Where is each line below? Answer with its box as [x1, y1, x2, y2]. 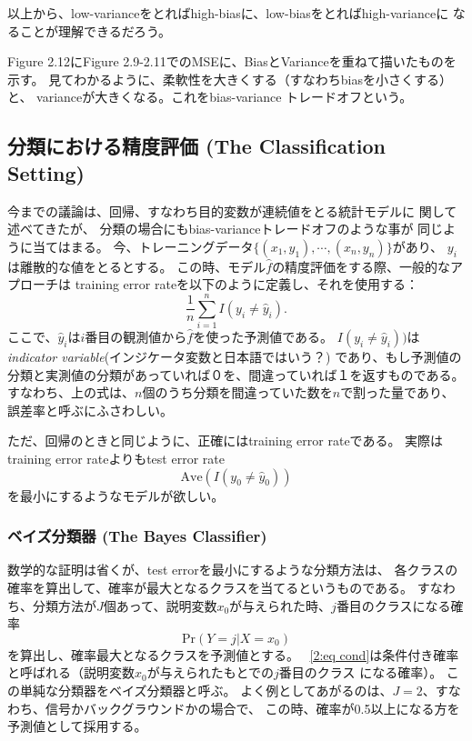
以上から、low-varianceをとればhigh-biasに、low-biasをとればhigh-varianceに [7, 4, 449, 22]
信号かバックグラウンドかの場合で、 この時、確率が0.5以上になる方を [45, 698, 460, 717]
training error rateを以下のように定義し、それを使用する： [75, 275, 419, 294]
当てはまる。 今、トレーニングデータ [32, 236, 254, 255]
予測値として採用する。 [7, 716, 147, 736]
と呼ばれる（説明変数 [7, 663, 135, 682]
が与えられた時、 [229, 596, 332, 615]
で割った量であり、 [340, 383, 455, 402]
